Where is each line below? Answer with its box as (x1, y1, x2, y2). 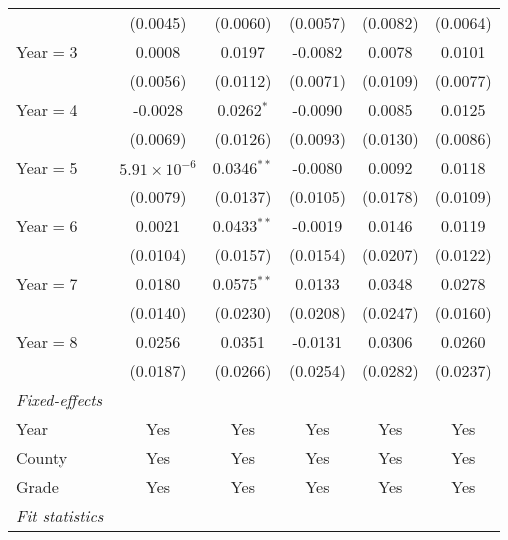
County (16, 446, 68, 469)
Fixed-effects (16, 388, 103, 411)
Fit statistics (16, 504, 104, 527)
